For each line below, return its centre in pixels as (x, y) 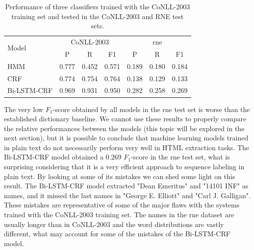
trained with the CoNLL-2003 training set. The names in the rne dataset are (119, 215)
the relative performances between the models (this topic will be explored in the (124, 128)
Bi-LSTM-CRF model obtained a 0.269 (63, 157)
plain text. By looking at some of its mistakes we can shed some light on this (120, 176)
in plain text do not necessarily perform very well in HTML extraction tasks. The (127, 147)
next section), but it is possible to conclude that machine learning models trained (126, 138)
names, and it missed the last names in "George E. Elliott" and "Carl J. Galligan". (127, 195)
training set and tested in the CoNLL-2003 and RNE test (98, 16)
